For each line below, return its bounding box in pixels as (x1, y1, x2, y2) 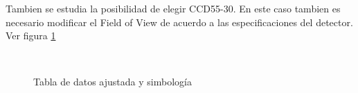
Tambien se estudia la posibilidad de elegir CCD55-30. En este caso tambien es (6, 1, 341, 15)
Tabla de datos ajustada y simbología (33, 74, 192, 89)
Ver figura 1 (6, 28, 56, 43)
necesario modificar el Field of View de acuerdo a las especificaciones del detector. (6, 14, 353, 29)
